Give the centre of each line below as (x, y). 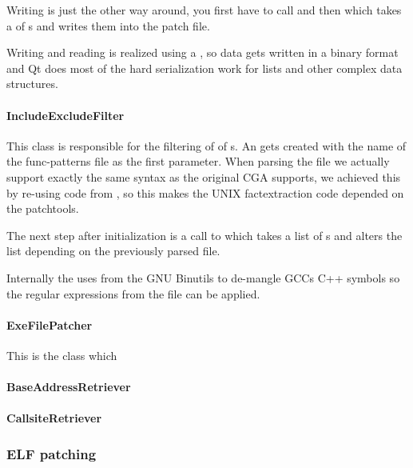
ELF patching (52, 453)
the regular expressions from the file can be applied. (133, 293)
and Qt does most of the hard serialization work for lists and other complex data (205, 68)
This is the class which (62, 355)
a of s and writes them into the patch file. (108, 25)
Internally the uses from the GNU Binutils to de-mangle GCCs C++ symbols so (203, 277)
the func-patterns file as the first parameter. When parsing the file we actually (198, 161)
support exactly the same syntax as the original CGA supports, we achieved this (204, 176)
